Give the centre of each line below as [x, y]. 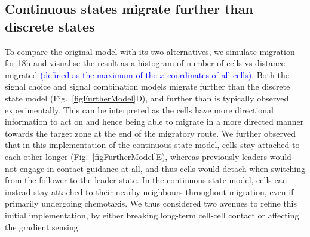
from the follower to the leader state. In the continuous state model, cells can [146, 180]
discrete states [50, 26]
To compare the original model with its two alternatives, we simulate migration [150, 51]
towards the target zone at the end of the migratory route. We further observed [150, 133]
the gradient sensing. [43, 227]
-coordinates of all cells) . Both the [227, 74]
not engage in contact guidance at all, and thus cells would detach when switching [155, 168]
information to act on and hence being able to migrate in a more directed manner [154, 121]
